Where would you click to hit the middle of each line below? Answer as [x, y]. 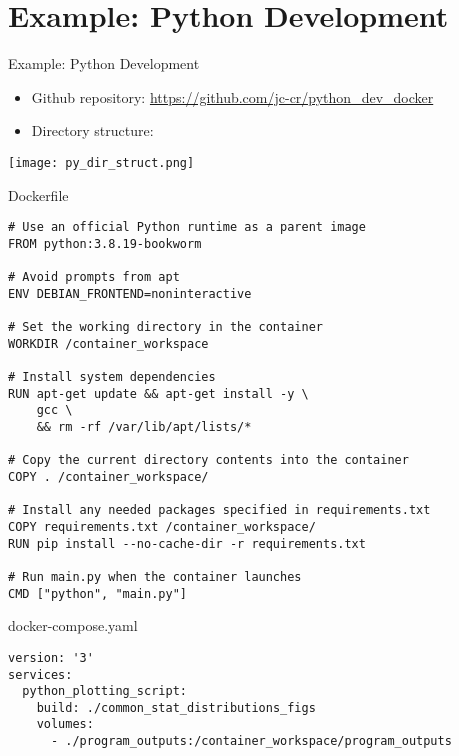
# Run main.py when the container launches [155, 576]
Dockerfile [38, 194]
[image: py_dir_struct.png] [101, 162]
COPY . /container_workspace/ [108, 477]
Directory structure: [92, 130]
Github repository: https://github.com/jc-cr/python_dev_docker [232, 96]
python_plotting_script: [104, 691]
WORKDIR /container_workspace [108, 343]
